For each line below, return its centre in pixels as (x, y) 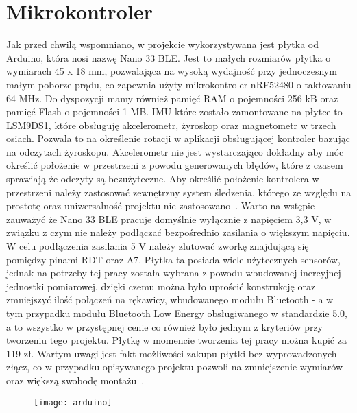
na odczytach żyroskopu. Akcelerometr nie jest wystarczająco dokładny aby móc (175, 151)
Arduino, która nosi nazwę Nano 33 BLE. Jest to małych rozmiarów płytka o (169, 57)
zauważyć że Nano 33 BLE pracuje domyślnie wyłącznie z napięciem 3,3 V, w (169, 219)
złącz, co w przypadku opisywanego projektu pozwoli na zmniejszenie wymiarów (175, 367)
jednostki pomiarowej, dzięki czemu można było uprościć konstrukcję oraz (161, 286)
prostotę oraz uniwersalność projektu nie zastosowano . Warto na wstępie (161, 205)
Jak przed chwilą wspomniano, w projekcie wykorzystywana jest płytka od (162, 44)
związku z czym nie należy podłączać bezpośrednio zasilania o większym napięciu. (178, 232)
